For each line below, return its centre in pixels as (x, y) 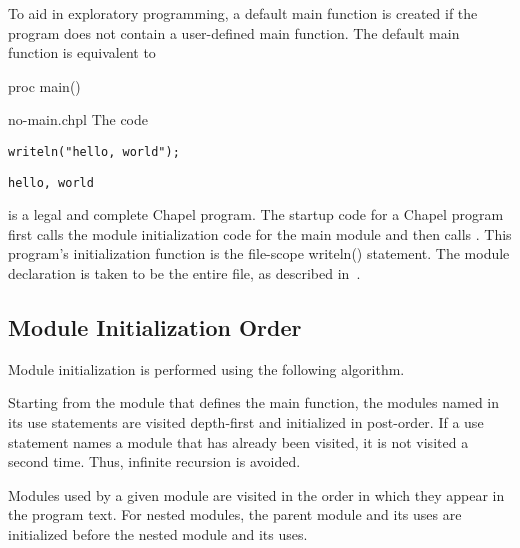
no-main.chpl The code (78, 119)
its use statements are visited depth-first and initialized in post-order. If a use (246, 422)
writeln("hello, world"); (94, 151)
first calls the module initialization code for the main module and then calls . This (260, 233)
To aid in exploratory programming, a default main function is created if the (243, 13)
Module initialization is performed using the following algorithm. (206, 368)
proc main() (44, 85)
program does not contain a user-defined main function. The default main (234, 32)
